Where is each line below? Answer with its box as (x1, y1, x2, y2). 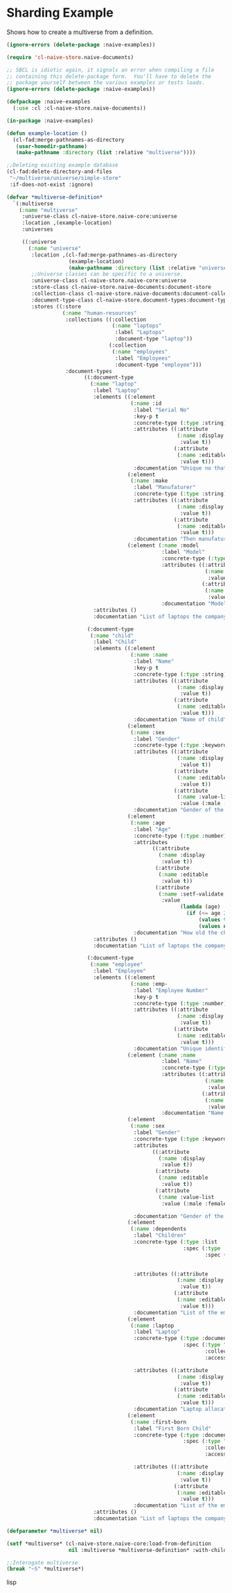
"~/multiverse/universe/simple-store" (9, 175, 122, 182)
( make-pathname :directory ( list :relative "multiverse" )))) (15, 149, 196, 156)
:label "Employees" (114, 354, 171, 362)
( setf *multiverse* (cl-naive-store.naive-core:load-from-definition (6, 1540, 212, 1547)
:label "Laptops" (114, 329, 166, 336)
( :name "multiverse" (19, 206, 78, 213)
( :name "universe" (28, 245, 81, 251)
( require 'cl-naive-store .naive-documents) (6, 53, 134, 60)
